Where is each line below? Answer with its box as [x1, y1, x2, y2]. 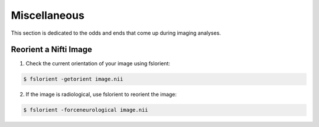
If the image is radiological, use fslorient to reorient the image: [25, 91, 177, 98]
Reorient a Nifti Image [11, 45, 93, 55]
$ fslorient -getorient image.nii [23, 76, 123, 82]
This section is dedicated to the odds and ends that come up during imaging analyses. [11, 29, 222, 36]
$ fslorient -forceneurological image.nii [23, 106, 148, 113]
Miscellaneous [11, 9, 85, 22]
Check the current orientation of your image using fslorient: [25, 60, 171, 67]
